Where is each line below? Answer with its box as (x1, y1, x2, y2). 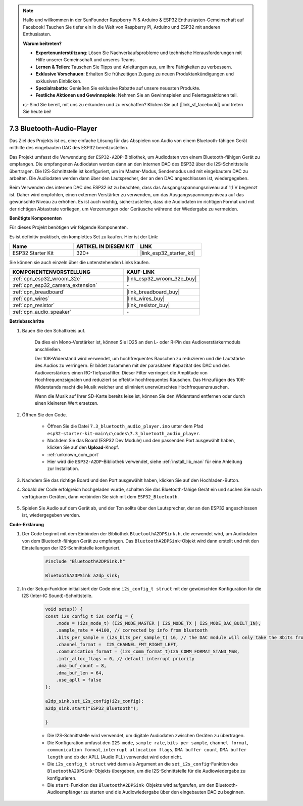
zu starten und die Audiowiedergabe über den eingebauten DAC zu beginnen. (83, 789, 245, 795)
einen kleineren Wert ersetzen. (34, 400, 98, 406)
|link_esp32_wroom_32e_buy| (126, 275, 197, 282)
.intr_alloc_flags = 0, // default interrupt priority (56, 656, 194, 661)
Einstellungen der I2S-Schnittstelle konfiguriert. (22, 545, 121, 551)
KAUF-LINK (126, 269, 155, 276)
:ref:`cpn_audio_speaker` (12, 309, 72, 316)
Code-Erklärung (9, 521, 44, 527)
